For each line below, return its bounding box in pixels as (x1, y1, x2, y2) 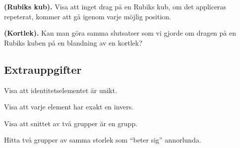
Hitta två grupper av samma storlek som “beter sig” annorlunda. (4, 135, 201, 145)
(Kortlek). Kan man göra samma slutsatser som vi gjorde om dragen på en (4, 28, 236, 38)
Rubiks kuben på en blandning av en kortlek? (4, 37, 142, 48)
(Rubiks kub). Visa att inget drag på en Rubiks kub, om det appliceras (4, 1, 227, 11)
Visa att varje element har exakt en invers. (4, 101, 134, 112)
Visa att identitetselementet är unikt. (4, 85, 118, 95)
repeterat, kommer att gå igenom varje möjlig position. (4, 11, 172, 21)
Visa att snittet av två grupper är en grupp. (4, 118, 138, 128)
